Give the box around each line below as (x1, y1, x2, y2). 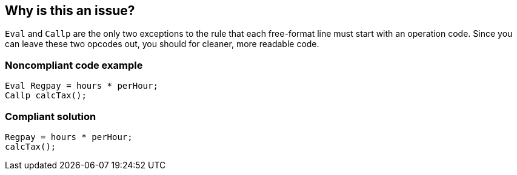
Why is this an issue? (5, 3, 135, 18)
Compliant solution (5, 110, 96, 122)
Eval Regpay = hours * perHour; (5, 81, 158, 91)
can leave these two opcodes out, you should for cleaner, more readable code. (5, 39, 319, 49)
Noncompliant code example (5, 59, 143, 71)
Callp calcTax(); (5, 91, 87, 101)
